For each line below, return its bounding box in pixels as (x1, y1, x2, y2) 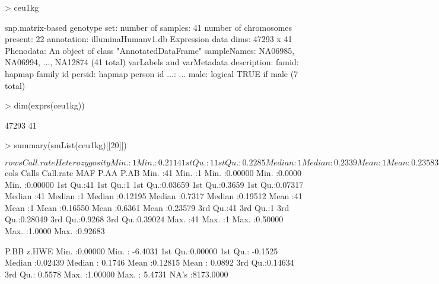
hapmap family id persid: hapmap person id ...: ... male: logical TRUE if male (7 (5, 67, 298, 79)
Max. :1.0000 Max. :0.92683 (5, 224, 105, 237)
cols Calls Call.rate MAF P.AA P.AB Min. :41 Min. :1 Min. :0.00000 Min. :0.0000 (5, 166, 301, 178)
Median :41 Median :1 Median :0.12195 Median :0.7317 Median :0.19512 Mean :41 (5, 190, 303, 202)
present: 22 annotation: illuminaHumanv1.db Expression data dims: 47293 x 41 (5, 33, 292, 45)
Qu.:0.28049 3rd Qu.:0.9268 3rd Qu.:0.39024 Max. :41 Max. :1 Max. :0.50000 (5, 213, 284, 225)
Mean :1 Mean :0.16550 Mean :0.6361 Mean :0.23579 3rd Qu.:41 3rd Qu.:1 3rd (5, 201, 290, 213)
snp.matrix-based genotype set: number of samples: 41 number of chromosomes (5, 21, 292, 33)
